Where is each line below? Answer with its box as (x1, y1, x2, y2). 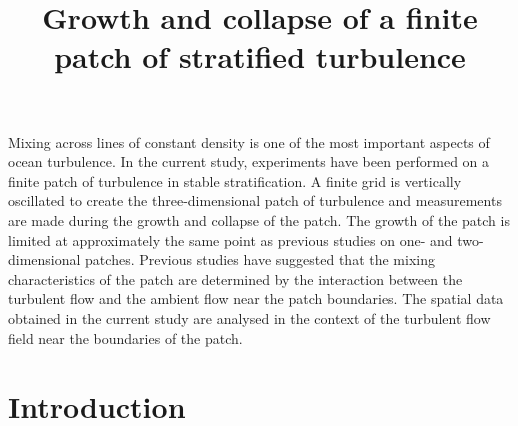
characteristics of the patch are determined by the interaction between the (8, 268, 463, 289)
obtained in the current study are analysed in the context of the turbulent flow (8, 307, 491, 328)
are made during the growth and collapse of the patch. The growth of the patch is (8, 209, 510, 230)
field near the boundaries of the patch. (8, 327, 243, 348)
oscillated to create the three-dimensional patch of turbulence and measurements (8, 190, 502, 211)
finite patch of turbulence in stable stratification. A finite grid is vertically (8, 170, 462, 191)
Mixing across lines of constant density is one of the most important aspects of (8, 131, 490, 152)
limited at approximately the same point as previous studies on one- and (8, 229, 453, 250)
